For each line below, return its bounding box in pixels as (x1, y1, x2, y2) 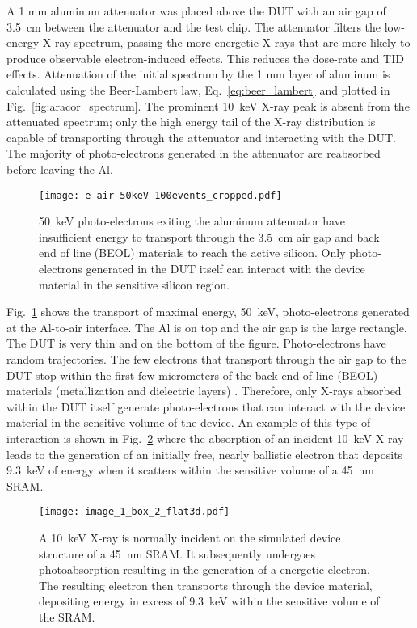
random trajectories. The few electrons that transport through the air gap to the (6, 350, 406, 367)
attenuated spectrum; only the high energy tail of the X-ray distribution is (6, 113, 376, 130)
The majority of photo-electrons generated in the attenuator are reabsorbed (6, 145, 381, 162)
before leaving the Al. (6, 160, 113, 177)
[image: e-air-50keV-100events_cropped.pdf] (39, 189, 282, 201)
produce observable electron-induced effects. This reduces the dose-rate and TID (6, 49, 404, 66)
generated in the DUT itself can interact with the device (86, 259, 365, 276)
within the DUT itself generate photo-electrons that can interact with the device (6, 398, 406, 415)
